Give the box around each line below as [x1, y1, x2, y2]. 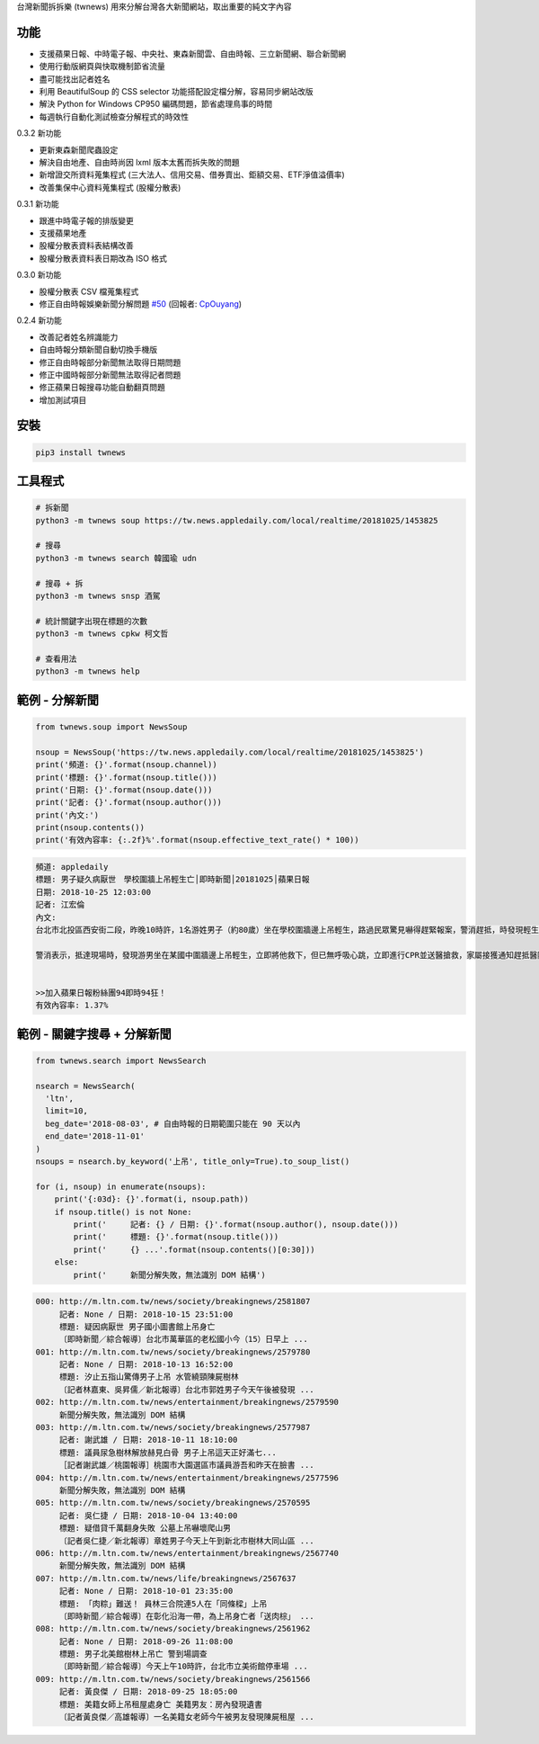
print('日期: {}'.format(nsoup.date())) [35, 784, 213, 795]
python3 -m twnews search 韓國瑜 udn [35, 553, 198, 563]
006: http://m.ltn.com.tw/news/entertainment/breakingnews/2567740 [35, 1548, 340, 1558]
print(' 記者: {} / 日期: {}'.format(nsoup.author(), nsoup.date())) [73, 1220, 399, 1230]
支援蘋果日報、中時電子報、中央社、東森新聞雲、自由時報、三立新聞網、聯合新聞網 [39, 48, 346, 58]
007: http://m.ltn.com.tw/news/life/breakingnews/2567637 [35, 1573, 296, 1583]
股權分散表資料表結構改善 [39, 240, 134, 251]
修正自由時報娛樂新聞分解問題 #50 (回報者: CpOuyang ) [39, 298, 243, 309]
